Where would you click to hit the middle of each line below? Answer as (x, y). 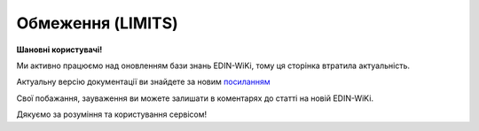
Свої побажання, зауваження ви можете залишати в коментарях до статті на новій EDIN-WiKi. (195, 98)
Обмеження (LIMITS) (98, 23)
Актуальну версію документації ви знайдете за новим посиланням (143, 82)
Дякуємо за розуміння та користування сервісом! (112, 114)
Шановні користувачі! (59, 50)
